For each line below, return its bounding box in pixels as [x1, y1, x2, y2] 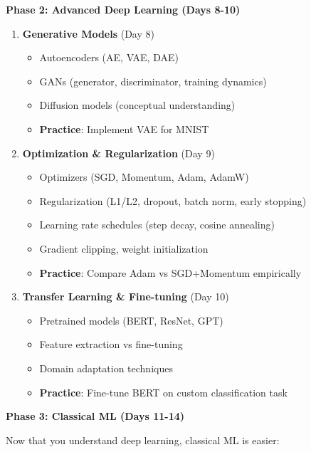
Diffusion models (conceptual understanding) [39, 98, 236, 112]
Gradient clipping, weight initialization [39, 241, 209, 256]
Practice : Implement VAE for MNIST [39, 121, 209, 136]
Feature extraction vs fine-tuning [39, 337, 183, 352]
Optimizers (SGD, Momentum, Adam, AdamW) [39, 169, 249, 184]
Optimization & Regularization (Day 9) [22, 145, 215, 160]
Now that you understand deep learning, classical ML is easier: [6, 432, 280, 447]
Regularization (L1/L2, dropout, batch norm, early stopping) [39, 193, 307, 208]
